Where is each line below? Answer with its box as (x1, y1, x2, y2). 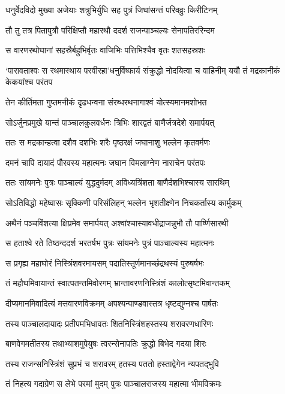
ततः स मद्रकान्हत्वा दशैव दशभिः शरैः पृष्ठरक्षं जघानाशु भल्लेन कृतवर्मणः (5, 136, 211, 148)
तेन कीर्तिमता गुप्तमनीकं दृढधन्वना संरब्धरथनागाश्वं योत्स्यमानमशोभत (5, 95, 207, 108)
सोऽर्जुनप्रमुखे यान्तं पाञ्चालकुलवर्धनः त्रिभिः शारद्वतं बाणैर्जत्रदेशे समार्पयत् (5, 116, 215, 128)
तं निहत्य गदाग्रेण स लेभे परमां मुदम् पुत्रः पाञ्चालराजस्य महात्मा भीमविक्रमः (5, 377, 222, 390)
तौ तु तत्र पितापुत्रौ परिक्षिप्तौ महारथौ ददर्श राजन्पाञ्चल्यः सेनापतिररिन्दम (5, 23, 215, 36)
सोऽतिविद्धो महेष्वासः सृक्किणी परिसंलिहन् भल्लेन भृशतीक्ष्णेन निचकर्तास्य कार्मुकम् (5, 196, 242, 208)
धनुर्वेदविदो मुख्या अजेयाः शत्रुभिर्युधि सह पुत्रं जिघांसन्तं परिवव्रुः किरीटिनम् (5, 4, 218, 16)
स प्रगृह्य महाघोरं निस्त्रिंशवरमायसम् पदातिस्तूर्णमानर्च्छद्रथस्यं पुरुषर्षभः (5, 256, 205, 269)
